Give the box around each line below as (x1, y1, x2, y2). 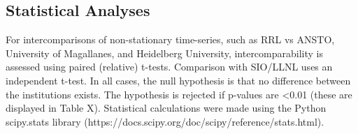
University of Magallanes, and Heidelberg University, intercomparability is (6, 45, 323, 60)
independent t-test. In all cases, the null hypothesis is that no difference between (6, 73, 351, 87)
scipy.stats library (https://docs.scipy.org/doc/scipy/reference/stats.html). (6, 114, 324, 128)
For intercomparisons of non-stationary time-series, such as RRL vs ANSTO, (6, 32, 335, 47)
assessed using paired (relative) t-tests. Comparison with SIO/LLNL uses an (6, 59, 333, 74)
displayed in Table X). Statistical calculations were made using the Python (6, 100, 327, 115)
